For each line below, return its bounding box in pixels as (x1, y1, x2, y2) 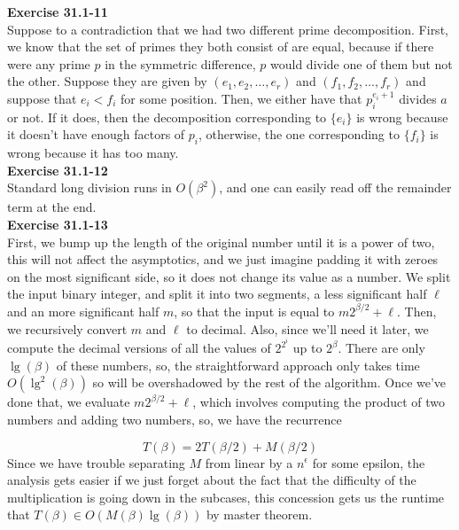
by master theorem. (206, 505, 313, 524)
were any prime (7, 54, 90, 73)
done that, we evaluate (7, 393, 130, 411)
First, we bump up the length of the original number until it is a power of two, (7, 232, 435, 251)
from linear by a (205, 453, 293, 472)
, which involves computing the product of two (192, 393, 446, 411)
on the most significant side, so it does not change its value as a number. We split (7, 267, 451, 285)
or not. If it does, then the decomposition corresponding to (7, 107, 327, 126)
